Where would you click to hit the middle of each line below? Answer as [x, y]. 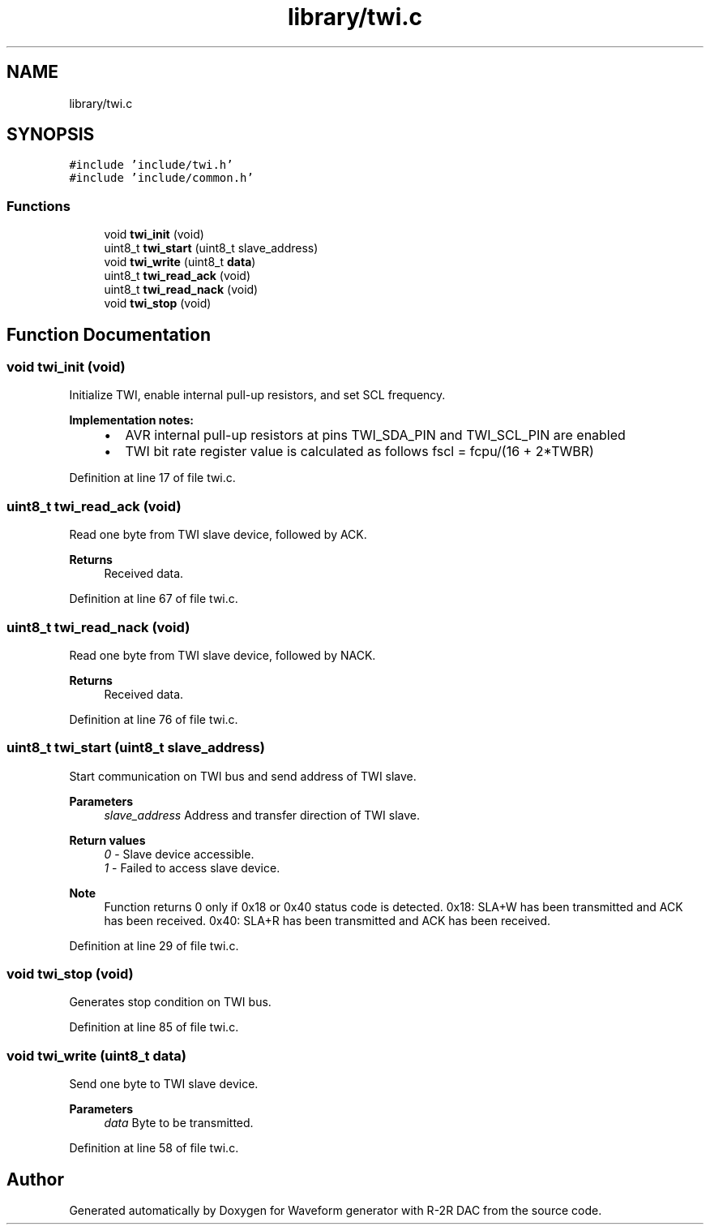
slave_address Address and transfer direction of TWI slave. [262, 815]
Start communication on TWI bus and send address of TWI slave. [243, 776]
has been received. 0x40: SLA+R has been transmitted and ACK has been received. [327, 920]
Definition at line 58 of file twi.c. [154, 1148]
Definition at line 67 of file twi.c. [154, 599]
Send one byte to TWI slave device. [164, 1084]
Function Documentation [109, 334]
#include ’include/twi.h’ [151, 165]
